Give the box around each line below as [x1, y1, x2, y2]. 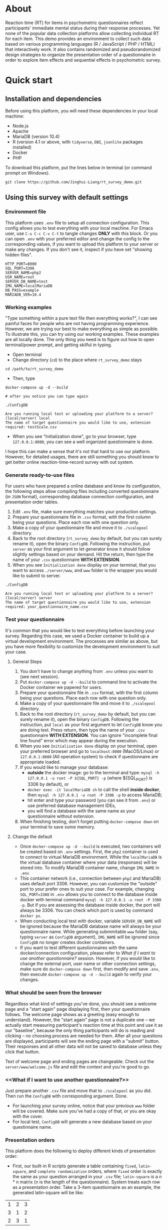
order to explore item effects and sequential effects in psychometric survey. [5, 57, 161, 63]
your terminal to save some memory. [19, 824, 95, 830]
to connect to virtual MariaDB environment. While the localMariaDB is [19, 854, 162, 860]
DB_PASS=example [5, 288, 39, 293]
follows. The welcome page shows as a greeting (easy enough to [5, 1011, 139, 1017]
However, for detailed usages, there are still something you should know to [5, 454, 159, 460]
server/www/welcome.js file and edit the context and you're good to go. [5, 1063, 150, 1069]
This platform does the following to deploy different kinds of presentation [5, 1148, 156, 1154]
